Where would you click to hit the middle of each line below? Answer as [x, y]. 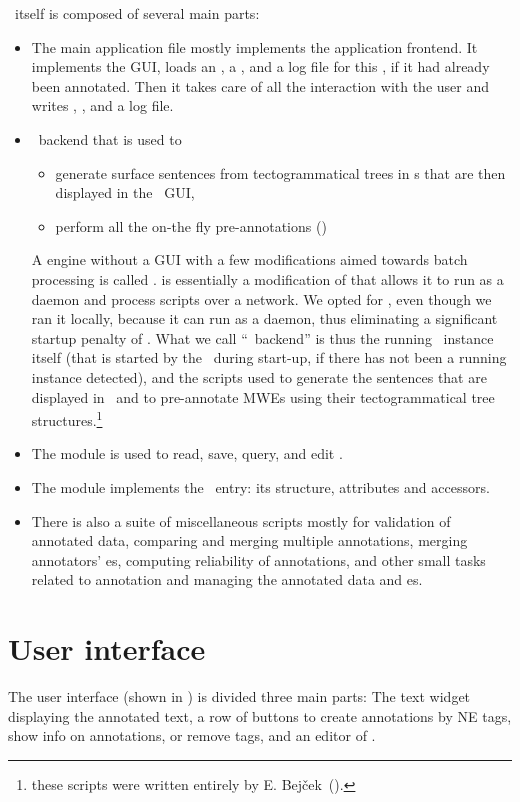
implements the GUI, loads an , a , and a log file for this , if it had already [260, 66]
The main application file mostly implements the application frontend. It [254, 46]
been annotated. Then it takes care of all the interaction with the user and [260, 85]
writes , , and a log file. [102, 105]
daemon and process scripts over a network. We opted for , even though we [261, 298]
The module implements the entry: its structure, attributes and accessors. [260, 486]
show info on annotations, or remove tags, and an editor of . [192, 735]
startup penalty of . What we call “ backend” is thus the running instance [262, 337]
